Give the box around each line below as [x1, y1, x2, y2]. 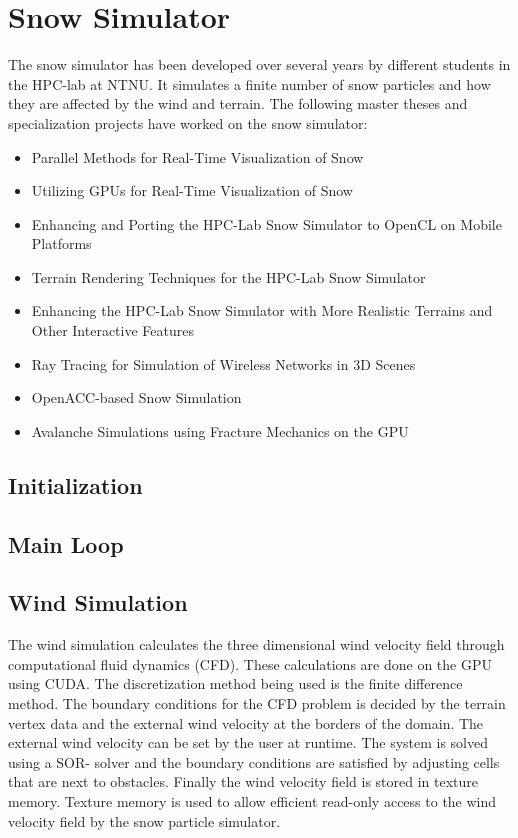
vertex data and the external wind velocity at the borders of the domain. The [8, 712, 484, 733]
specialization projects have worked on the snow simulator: [8, 112, 368, 133]
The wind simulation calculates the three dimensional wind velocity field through [8, 634, 505, 655]
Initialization [8, 469, 143, 500]
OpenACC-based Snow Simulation [31, 387, 242, 408]
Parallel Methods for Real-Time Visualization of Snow [31, 146, 364, 167]
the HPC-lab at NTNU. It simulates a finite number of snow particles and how [8, 73, 491, 94]
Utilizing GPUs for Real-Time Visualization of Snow [31, 180, 353, 201]
